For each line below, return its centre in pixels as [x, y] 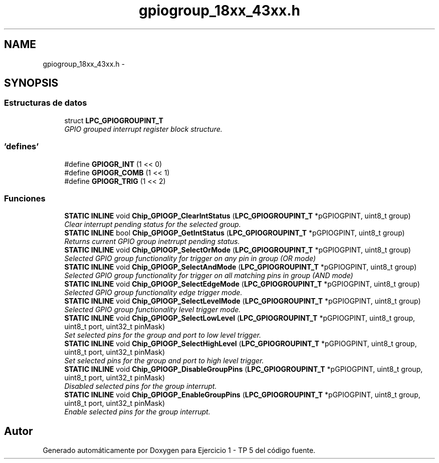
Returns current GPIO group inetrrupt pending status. [152, 242]
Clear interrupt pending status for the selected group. [153, 224]
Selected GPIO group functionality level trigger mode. [153, 310]
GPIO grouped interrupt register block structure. [143, 129]
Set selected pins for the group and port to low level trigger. [163, 335]
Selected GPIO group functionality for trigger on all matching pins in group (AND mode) [209, 276]
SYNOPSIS [31, 83]
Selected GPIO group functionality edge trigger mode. [153, 293]
